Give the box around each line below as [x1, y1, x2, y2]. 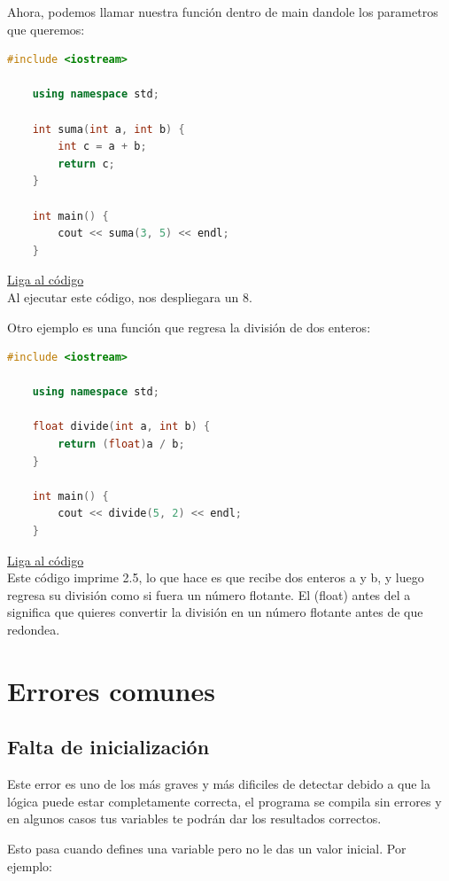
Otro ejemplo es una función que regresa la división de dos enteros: [7, 317, 371, 336]
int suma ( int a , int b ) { [32, 122, 185, 136]
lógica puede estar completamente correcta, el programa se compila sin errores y [7, 791, 442, 810]
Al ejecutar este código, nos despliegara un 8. [7, 287, 252, 306]
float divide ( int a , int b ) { [32, 420, 211, 433]
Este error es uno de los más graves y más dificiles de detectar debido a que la [7, 775, 431, 793]
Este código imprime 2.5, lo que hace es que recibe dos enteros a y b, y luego [7, 568, 424, 587]
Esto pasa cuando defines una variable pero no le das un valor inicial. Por [7, 838, 406, 857]
